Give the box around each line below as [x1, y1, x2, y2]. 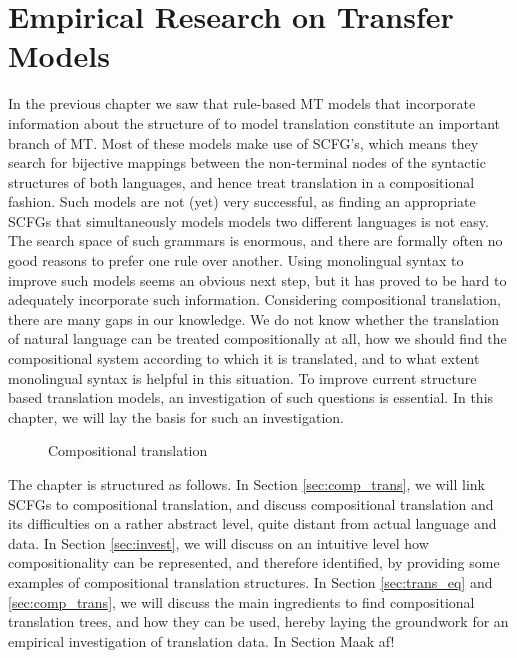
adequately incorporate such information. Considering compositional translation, [8, 289, 501, 310]
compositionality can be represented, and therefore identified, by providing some [8, 552, 500, 573]
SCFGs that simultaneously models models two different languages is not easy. [8, 210, 489, 231]
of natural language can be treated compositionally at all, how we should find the [8, 328, 507, 349]
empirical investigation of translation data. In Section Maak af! [8, 630, 395, 651]
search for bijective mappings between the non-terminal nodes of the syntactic [8, 152, 486, 173]
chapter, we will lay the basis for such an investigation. [8, 406, 344, 427]
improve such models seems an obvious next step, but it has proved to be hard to [8, 269, 507, 290]
